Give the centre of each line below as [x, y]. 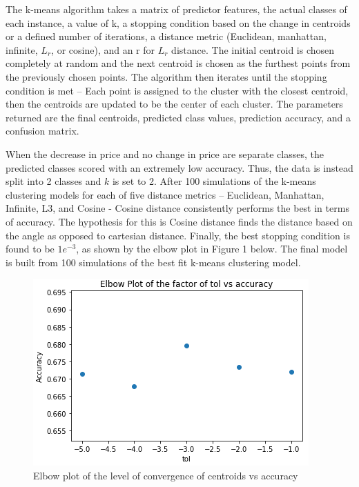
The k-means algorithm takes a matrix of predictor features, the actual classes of [176, 9]
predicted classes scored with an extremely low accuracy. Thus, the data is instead [179, 167]
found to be [30, 249]
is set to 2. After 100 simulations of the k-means [214, 181]
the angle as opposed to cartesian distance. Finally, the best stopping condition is [178, 235]
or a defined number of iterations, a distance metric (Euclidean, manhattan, [166, 36]
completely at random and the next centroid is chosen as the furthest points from [178, 63]
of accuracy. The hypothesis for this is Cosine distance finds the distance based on [179, 221]
